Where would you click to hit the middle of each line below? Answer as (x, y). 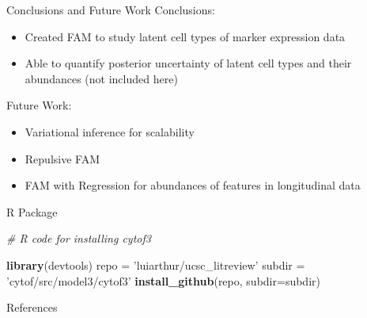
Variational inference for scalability (110, 131)
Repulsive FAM (62, 158)
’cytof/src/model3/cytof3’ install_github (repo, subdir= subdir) (163, 280)
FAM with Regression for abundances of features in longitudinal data (193, 185)
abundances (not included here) (101, 78)
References (32, 307)
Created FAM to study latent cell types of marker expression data (185, 36)
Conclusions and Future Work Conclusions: (111, 10)
